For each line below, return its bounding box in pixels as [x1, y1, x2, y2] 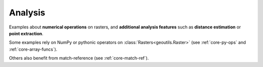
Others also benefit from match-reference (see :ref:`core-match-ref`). [9, 55, 149, 61]
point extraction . [9, 30, 44, 36]
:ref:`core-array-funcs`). [9, 46, 57, 52]
